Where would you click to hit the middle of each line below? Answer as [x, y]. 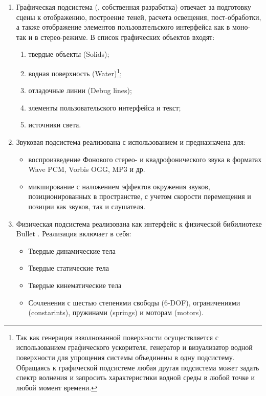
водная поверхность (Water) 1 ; [75, 72]
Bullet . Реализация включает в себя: [74, 234]
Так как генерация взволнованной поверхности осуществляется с [117, 337]
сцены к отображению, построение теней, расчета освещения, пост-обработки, [139, 17]
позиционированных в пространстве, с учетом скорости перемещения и [140, 196]
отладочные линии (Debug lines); [80, 90]
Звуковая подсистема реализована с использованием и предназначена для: [131, 142]
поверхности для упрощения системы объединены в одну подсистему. [125, 357]
